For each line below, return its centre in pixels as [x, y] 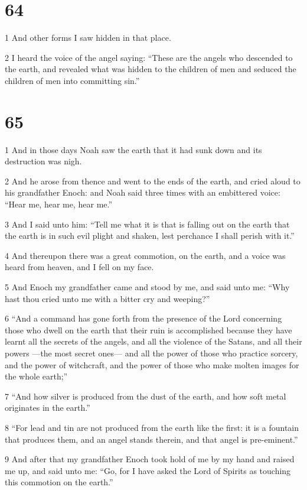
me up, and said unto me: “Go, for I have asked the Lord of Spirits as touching [148, 470]
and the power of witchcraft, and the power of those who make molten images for [152, 364]
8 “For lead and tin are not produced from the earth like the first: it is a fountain [152, 427]
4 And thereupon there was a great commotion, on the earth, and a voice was [145, 255]
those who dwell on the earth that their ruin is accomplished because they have [148, 330]
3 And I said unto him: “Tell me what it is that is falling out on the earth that [147, 224]
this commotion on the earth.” [59, 482]
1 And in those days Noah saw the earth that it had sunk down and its [133, 149]
